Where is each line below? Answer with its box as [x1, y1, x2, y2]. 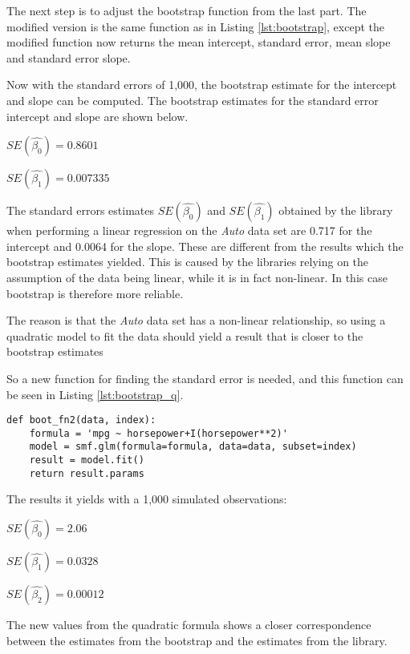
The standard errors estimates [6, 202, 155, 219]
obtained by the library [278, 202, 393, 219]
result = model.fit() [29, 454, 144, 466]
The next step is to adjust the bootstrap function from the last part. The [6, 2, 367, 18]
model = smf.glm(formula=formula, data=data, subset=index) [29, 441, 357, 453]
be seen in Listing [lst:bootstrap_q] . [6, 386, 184, 402]
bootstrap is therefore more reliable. [6, 285, 184, 301]
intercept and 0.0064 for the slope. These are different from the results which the [6, 237, 404, 254]
